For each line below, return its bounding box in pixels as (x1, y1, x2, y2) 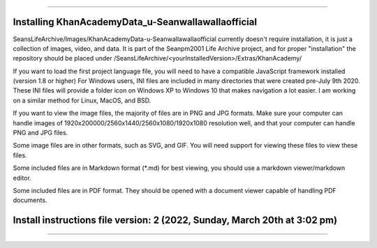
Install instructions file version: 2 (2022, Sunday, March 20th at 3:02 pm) (13, 215, 338, 226)
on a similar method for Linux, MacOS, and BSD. (13, 96, 151, 104)
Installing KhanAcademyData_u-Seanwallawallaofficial (13, 16, 258, 28)
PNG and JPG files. (13, 129, 68, 137)
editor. (13, 173, 31, 182)
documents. (13, 196, 47, 205)
